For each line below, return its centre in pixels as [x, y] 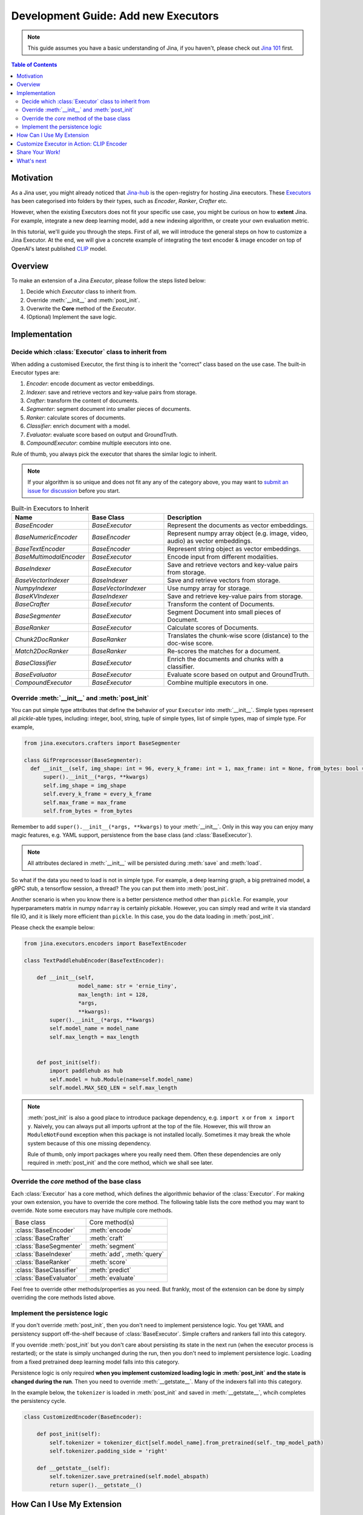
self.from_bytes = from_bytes [88, 811]
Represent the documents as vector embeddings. [237, 525]
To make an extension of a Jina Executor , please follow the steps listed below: [108, 280]
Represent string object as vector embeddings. [234, 549]
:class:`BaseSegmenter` [49, 1246]
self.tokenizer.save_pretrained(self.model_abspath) [129, 1477]
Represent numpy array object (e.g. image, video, [238, 533]
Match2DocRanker [42, 651]
